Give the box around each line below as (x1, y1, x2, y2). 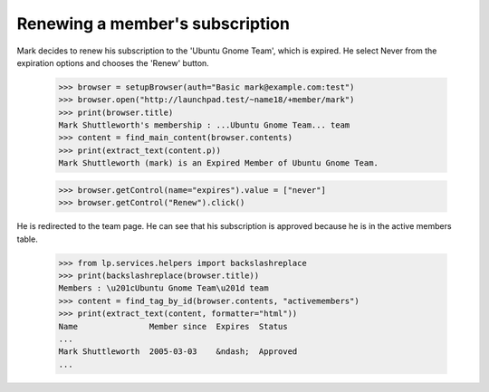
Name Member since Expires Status (58, 321, 289, 331)
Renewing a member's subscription (16, 14, 290, 33)
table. (16, 234, 38, 244)
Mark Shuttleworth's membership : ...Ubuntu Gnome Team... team (58, 120, 350, 130)
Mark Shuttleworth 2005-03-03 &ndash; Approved (58, 347, 298, 357)
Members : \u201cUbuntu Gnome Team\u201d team (58, 283, 269, 293)
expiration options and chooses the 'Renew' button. (16, 57, 210, 68)
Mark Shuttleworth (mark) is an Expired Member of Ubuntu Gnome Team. (58, 158, 379, 168)
